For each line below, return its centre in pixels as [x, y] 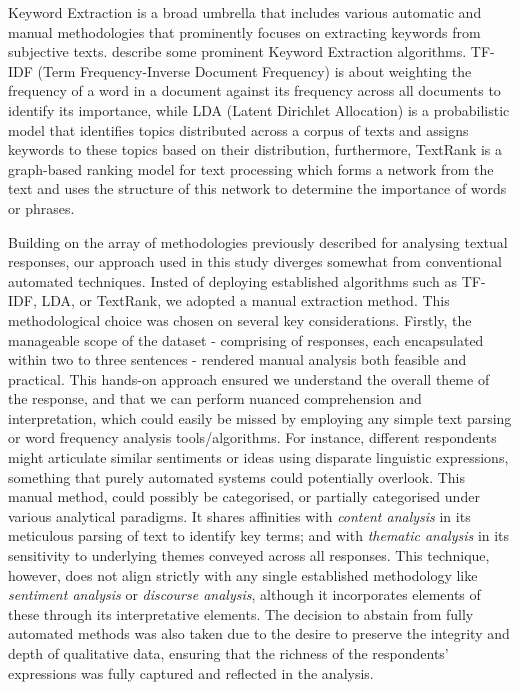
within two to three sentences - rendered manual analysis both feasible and [237, 359]
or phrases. [41, 207]
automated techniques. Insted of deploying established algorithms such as [232, 280]
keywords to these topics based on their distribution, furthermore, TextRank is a [255, 149]
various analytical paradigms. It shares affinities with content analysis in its [239, 515]
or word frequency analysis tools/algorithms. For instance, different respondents [252, 437]
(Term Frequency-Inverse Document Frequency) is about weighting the [254, 70]
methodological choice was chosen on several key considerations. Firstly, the [240, 319]
